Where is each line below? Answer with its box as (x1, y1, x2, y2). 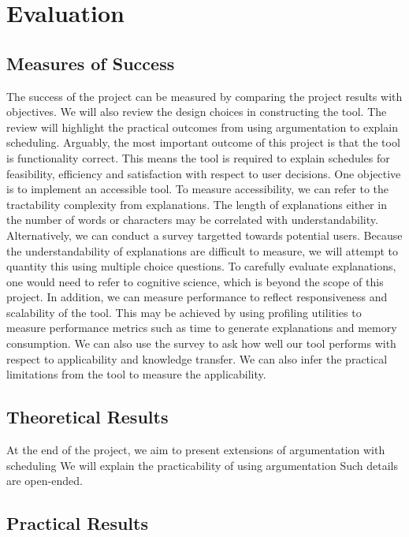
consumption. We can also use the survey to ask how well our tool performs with (6, 335, 396, 352)
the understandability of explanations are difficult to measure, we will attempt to (6, 242, 398, 259)
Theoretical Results (6, 405, 169, 429)
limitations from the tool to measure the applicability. (6, 366, 266, 382)
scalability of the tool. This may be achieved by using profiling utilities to (6, 304, 362, 320)
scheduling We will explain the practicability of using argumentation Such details (6, 457, 398, 473)
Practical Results (6, 511, 148, 535)
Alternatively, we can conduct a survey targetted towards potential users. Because (6, 226, 403, 243)
